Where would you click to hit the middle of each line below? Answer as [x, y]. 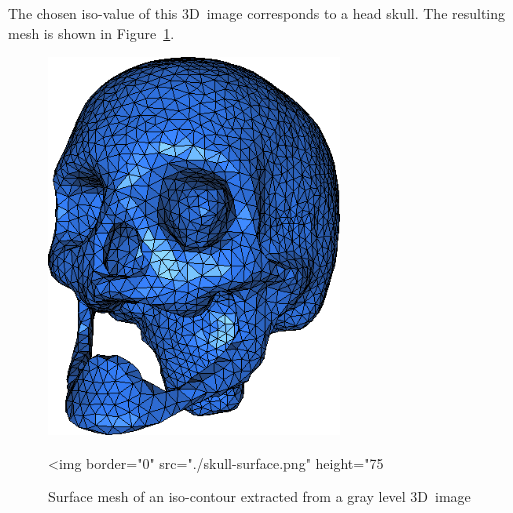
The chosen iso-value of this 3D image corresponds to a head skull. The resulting [257, 13]
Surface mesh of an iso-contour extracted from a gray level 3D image [259, 496]
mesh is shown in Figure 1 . [91, 32]
